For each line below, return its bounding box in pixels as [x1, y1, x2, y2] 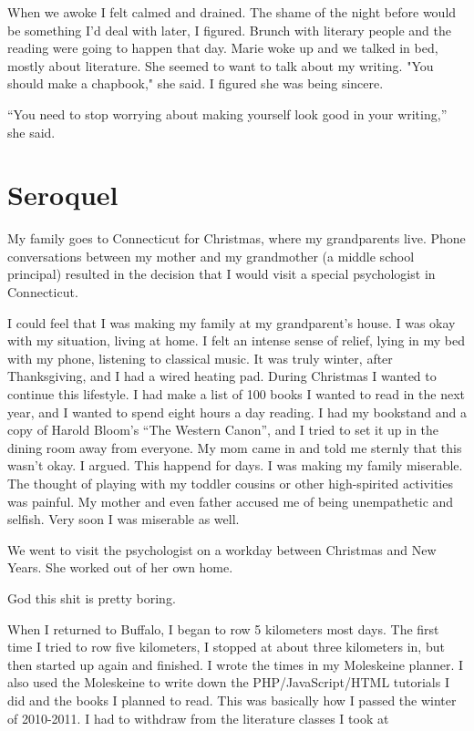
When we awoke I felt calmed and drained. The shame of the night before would [7, 3, 457, 21]
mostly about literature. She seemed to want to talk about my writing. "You [7, 56, 434, 75]
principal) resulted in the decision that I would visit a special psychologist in [7, 264, 436, 283]
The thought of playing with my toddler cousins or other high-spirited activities [7, 474, 453, 492]
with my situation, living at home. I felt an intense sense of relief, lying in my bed [7, 331, 466, 350]
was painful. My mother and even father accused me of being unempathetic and [7, 491, 454, 510]
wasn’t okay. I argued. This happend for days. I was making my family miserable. [7, 456, 463, 475]
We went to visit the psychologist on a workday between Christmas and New [7, 540, 437, 559]
